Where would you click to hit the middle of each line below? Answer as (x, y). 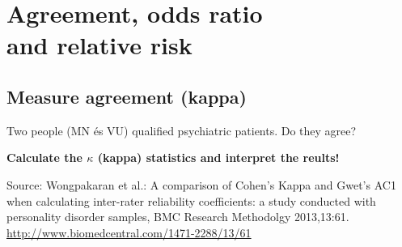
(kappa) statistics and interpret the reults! (218, 158)
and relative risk (99, 45)
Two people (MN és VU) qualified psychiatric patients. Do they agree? (182, 130)
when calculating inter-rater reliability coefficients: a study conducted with (191, 200)
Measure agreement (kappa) (127, 96)
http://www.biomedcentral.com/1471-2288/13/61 (129, 232)
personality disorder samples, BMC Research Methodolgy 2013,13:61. (178, 217)
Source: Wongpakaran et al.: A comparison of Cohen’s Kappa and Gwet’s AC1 (201, 184)
